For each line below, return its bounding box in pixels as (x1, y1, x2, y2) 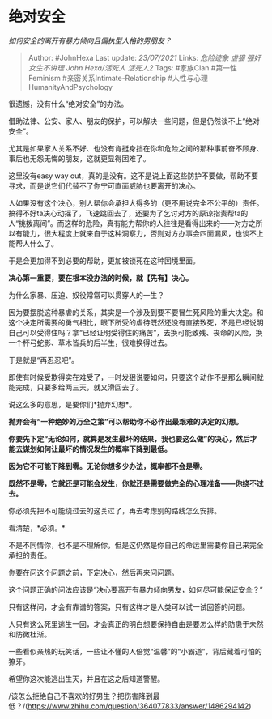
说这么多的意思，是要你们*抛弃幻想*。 (8, 399, 137, 409)
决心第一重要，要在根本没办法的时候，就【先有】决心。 (8, 273, 193, 283)
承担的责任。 (8, 550, 51, 559)
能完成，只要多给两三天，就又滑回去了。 (8, 382, 143, 392)
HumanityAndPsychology (28, 82, 113, 91)
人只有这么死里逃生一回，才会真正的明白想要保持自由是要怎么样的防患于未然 (8, 619, 264, 628)
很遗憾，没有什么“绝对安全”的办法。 (8, 99, 129, 108)
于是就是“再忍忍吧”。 (8, 355, 79, 364)
